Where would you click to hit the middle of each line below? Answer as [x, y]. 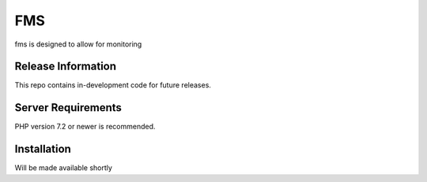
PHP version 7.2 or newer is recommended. [85, 127]
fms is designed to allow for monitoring [78, 44]
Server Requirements [68, 108]
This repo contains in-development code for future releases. [113, 85]
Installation [43, 149]
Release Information [66, 67]
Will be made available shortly [63, 168]
